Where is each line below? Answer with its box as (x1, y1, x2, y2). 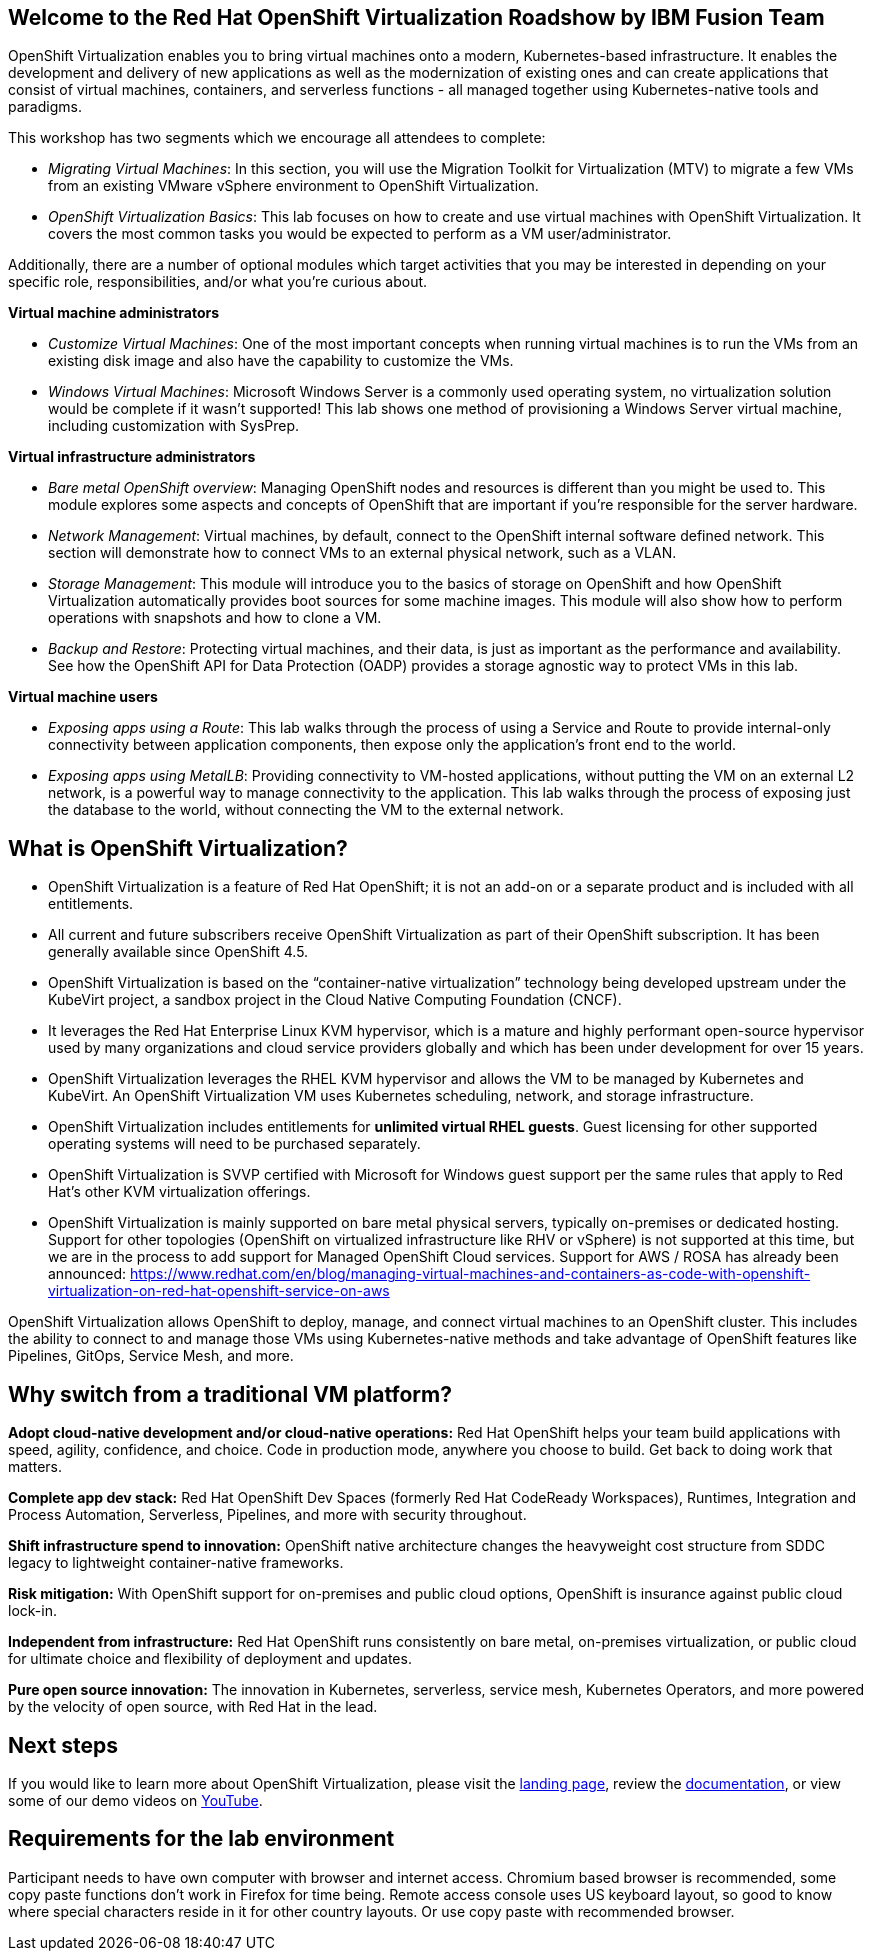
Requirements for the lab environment (8, 1826, 395, 1852)
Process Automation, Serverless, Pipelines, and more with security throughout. (8, 1506, 527, 1524)
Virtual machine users (8, 688, 158, 706)
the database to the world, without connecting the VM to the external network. (48, 801, 564, 819)
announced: (48, 1265, 127, 1283)
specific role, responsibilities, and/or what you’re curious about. (8, 273, 428, 291)
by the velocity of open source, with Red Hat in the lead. (8, 1698, 378, 1716)
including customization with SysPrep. (48, 417, 300, 435)
